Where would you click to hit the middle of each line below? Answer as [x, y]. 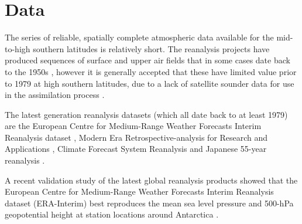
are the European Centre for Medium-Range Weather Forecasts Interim [133, 126]
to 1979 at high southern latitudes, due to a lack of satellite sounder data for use [150, 83]
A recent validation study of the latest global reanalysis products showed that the [151, 180]
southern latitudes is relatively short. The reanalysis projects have [151, 48]
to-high [18, 48]
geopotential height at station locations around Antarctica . [112, 214]
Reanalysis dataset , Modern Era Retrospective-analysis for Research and [136, 137]
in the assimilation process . [55, 95]
